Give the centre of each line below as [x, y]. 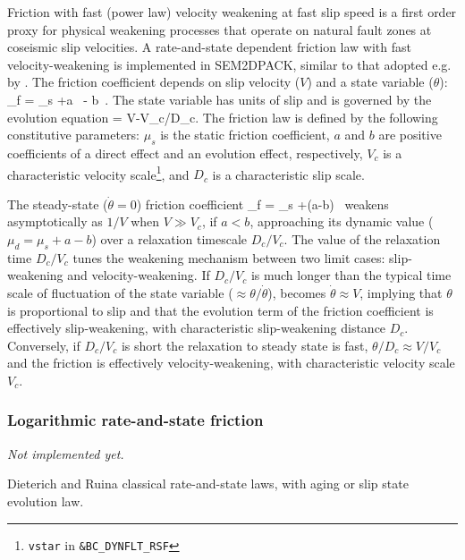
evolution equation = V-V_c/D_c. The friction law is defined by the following [223, 117]
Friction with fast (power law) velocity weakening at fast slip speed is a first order [232, 12]
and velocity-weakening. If [139, 275]
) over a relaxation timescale [169, 238]
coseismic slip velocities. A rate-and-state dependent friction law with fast [210, 47]
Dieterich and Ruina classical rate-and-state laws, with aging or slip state [208, 484]
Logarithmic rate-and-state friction [135, 420]
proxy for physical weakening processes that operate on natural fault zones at [220, 29]
